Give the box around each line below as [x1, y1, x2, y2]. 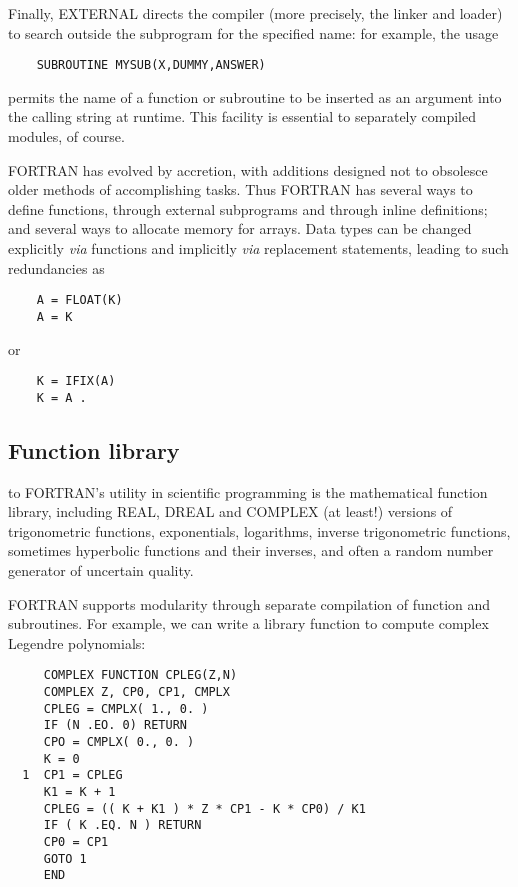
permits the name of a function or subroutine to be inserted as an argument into [8, 86, 502, 107]
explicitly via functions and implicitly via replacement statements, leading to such [8, 238, 509, 258]
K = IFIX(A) [36, 374, 116, 389]
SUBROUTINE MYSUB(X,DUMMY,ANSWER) [36, 58, 266, 73]
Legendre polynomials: [8, 632, 146, 653]
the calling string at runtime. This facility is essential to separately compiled [8, 106, 477, 127]
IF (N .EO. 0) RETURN [43, 718, 187, 733]
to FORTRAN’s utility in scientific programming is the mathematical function [8, 481, 488, 502]
